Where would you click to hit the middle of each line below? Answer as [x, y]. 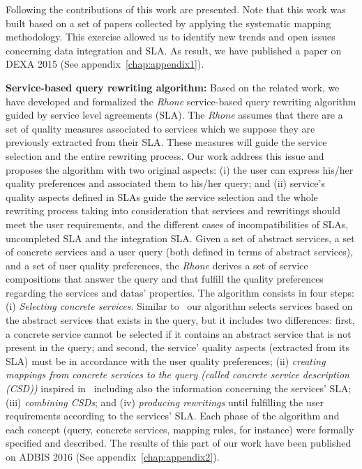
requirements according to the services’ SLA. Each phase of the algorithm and [173, 416]
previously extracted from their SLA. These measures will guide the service [166, 142]
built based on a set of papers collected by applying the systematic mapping [168, 23]
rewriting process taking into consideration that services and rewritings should [173, 210]
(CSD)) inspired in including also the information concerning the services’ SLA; [179, 388]
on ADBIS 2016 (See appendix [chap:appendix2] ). [113, 456]
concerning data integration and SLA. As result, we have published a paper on [174, 50]
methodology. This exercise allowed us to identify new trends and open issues [171, 37]
